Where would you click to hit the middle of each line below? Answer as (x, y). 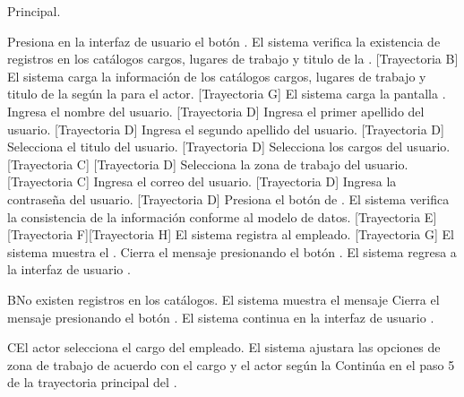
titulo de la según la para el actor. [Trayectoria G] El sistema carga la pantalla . (227, 94)
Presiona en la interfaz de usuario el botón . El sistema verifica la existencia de (224, 41)
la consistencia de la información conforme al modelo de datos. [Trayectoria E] (222, 216)
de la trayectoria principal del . (92, 382)
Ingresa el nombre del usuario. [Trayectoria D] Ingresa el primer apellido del (216, 111)
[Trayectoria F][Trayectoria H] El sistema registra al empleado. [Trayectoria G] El (231, 234)
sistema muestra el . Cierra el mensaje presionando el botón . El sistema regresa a (232, 251)
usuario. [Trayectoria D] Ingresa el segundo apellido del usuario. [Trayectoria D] (226, 129)
